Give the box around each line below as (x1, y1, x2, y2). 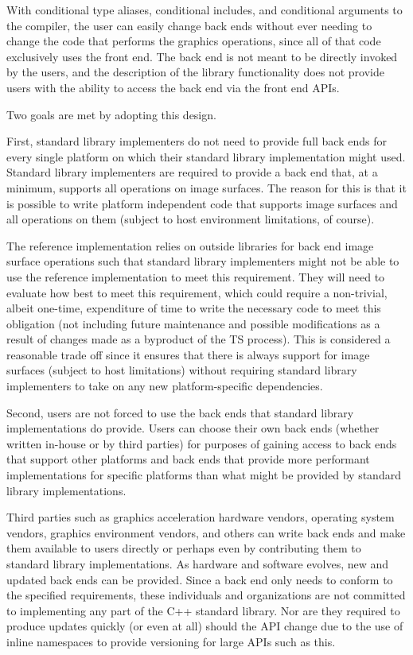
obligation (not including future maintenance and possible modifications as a (6, 315, 380, 331)
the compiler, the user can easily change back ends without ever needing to (6, 17, 372, 33)
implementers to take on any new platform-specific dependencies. (6, 378, 323, 394)
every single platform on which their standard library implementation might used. (6, 148, 406, 165)
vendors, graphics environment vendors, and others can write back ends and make (6, 524, 406, 541)
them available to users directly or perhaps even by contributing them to (6, 540, 361, 556)
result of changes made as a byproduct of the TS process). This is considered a (6, 331, 391, 347)
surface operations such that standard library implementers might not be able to (6, 253, 399, 269)
